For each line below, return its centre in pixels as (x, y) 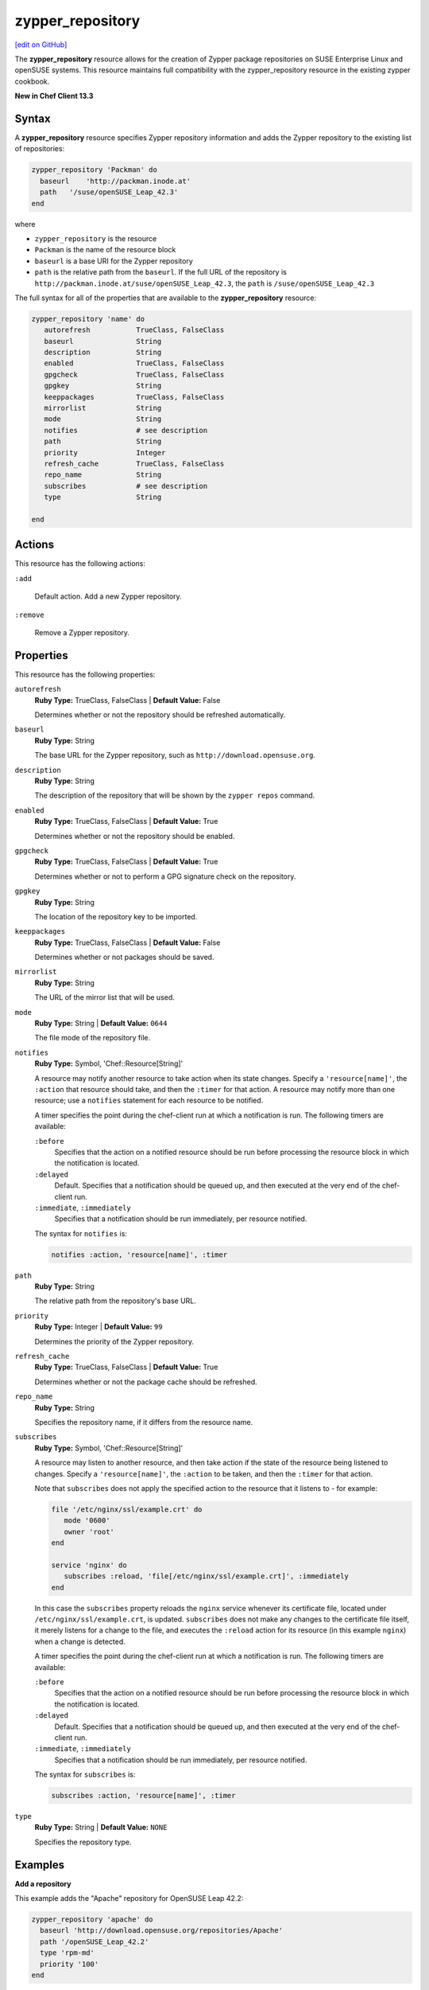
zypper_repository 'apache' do (93, 1920)
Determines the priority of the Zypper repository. (114, 1341)
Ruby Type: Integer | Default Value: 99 (99, 1327)
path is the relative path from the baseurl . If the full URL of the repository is (161, 272)
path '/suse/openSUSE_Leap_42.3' (109, 192)
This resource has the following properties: (85, 674)
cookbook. (32, 81)
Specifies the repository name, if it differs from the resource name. (144, 1422)
